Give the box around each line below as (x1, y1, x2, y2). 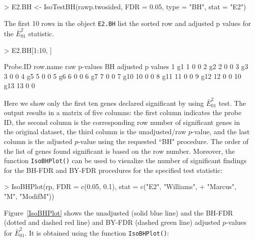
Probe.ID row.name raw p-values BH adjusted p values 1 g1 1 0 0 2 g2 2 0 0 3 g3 (4, 61, 249, 72)
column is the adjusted (4, 136, 72, 146)
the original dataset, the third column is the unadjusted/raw (4, 126, 186, 137)
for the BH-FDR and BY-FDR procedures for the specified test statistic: (4, 165, 223, 175)
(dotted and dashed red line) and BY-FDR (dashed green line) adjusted (4, 217, 221, 227)
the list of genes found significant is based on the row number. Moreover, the (4, 145, 235, 156)
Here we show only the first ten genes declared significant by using (4, 97, 204, 108)
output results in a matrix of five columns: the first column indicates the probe (4, 107, 242, 118)
